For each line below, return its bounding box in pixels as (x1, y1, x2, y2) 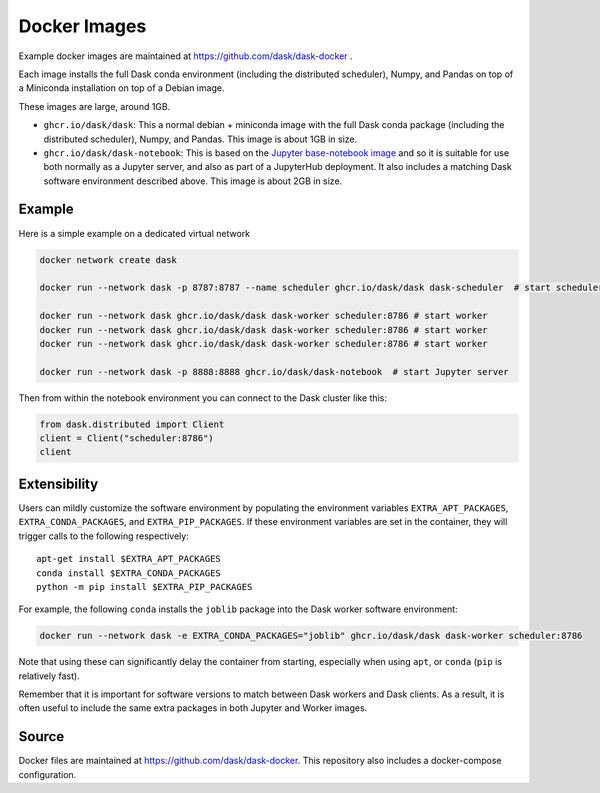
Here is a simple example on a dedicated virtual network (18, 227, 251, 239)
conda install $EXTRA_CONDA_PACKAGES (36, 567, 222, 579)
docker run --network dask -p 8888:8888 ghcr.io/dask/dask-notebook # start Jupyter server (39, 366, 509, 377)
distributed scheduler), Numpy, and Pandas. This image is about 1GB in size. (43, 133, 358, 145)
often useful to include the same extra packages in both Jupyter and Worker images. (18, 702, 368, 714)
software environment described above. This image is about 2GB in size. (43, 175, 343, 187)
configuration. (18, 768, 77, 780)
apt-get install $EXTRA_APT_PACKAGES (36, 553, 222, 565)
